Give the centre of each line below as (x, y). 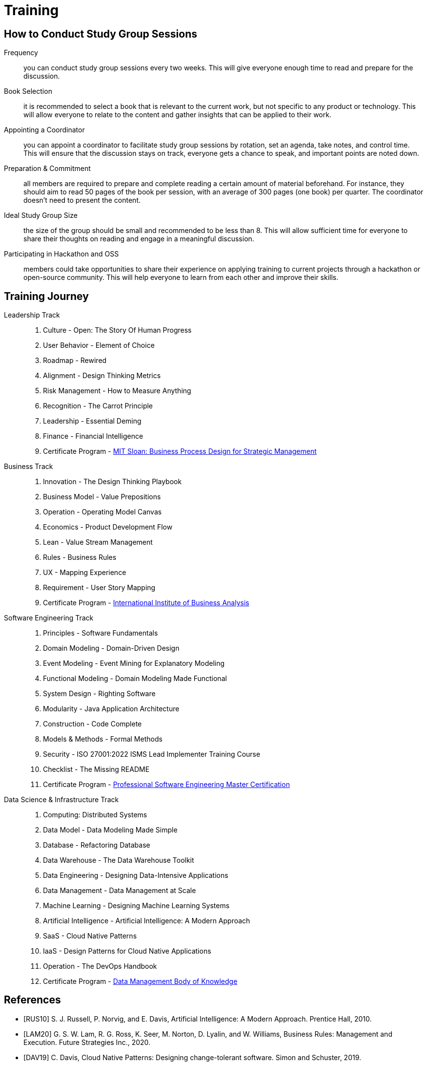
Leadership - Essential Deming (92, 421)
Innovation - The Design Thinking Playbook (112, 482)
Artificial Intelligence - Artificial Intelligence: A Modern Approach (147, 921)
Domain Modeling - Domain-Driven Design (111, 648)
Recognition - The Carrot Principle (98, 406)
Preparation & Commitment (47, 169)
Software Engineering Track (49, 618)
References (32, 1000)
